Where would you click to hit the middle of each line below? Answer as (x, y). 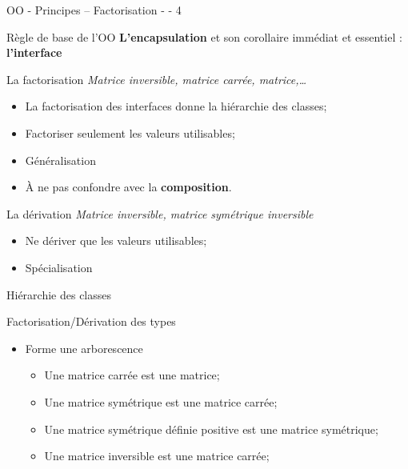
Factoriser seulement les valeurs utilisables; (130, 132)
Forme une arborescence (84, 348)
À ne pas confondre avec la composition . (128, 187)
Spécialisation (59, 267)
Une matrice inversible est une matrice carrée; (157, 456)
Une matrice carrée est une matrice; (132, 375)
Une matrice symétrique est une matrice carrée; (161, 401)
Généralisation (60, 160)
